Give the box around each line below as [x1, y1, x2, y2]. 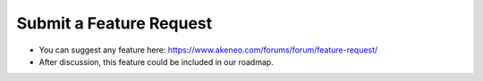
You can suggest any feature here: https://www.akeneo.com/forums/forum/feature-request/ [38, 45, 378, 55]
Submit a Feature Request [16, 13, 213, 33]
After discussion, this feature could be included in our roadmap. [38, 56, 275, 67]
